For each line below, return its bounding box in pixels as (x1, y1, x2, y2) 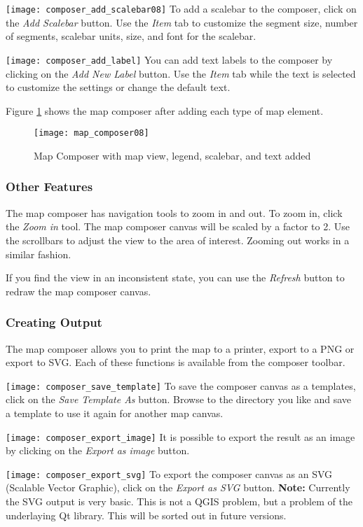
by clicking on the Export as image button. (6, 443, 190, 458)
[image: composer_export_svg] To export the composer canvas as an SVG (6, 466, 333, 481)
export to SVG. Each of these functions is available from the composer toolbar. (6, 355, 345, 370)
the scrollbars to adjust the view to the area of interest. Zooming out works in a (6, 232, 350, 247)
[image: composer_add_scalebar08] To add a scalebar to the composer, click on (6, 1, 357, 15)
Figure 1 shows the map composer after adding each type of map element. (6, 103, 324, 118)
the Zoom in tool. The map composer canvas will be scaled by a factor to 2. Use (6, 219, 350, 234)
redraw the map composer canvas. (6, 283, 151, 298)
